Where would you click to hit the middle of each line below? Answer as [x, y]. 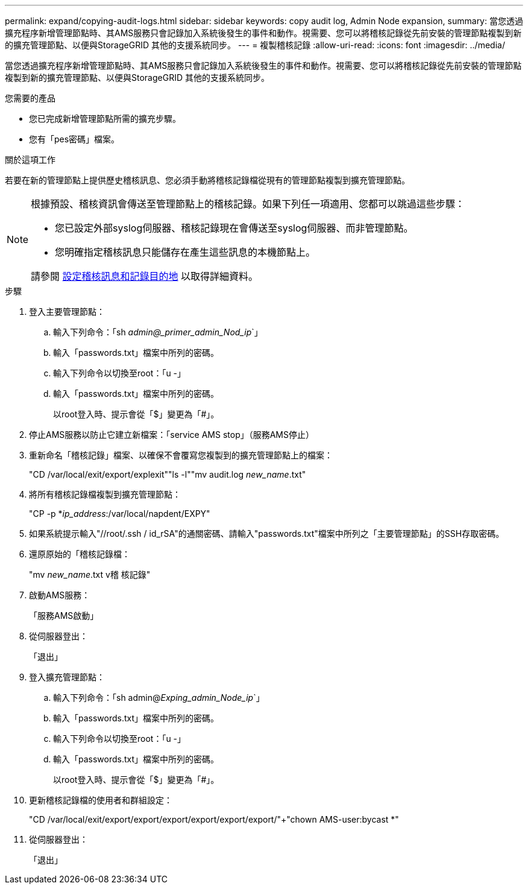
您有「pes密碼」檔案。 [74, 139]
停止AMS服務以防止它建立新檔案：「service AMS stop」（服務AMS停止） [171, 435]
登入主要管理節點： [67, 312]
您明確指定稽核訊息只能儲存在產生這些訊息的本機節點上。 [185, 252]
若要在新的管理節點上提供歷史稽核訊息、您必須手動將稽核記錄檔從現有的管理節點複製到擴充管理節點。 [207, 180]
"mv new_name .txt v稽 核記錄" [90, 574]
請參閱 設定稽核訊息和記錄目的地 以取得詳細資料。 [145, 276]
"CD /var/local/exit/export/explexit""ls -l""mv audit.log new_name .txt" [168, 474]
